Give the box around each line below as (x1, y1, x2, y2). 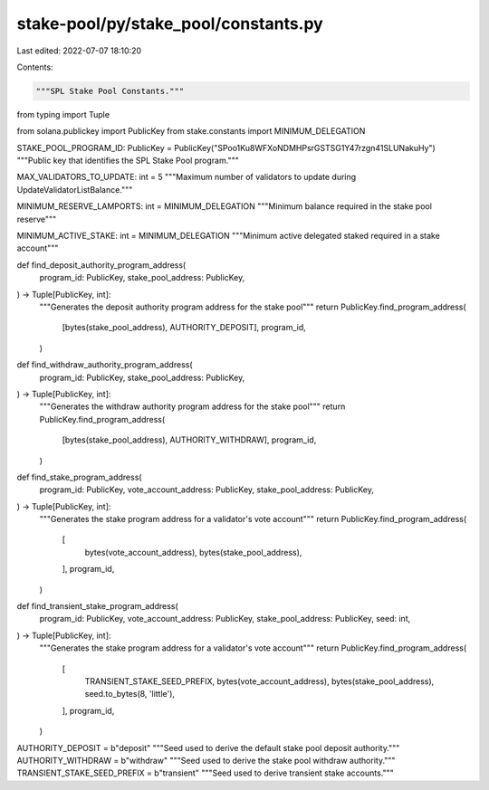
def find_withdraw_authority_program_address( (16, 359, 194, 370)
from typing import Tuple (16, 109, 110, 119)
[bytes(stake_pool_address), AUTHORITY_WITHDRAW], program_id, (62, 434, 317, 445)
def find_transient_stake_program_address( (16, 601, 178, 612)
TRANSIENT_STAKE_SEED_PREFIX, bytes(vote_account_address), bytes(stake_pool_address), (84, 675, 435, 687)
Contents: (16, 62, 53, 72)
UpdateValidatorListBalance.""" (16, 184, 133, 195)
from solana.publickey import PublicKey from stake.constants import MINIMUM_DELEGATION (16, 126, 366, 137)
